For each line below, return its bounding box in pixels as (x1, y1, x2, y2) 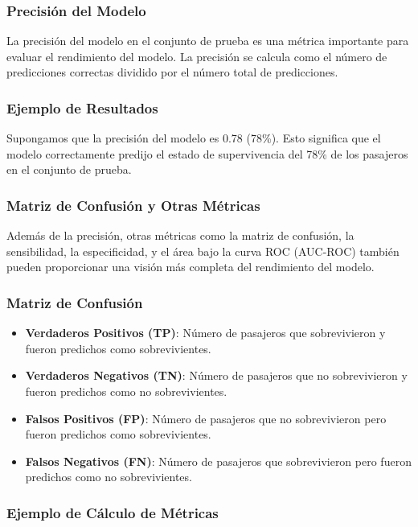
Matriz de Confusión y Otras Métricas (6, 195, 260, 215)
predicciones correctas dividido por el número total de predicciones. (6, 64, 338, 80)
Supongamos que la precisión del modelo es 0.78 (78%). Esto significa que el (6, 130, 381, 146)
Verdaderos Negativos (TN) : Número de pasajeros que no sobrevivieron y (25, 367, 408, 384)
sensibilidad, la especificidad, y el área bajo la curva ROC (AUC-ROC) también (6, 242, 400, 259)
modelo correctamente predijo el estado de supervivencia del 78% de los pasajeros (6, 145, 408, 162)
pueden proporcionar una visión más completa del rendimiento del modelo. (6, 258, 375, 275)
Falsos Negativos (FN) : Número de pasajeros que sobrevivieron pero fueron (25, 452, 412, 469)
